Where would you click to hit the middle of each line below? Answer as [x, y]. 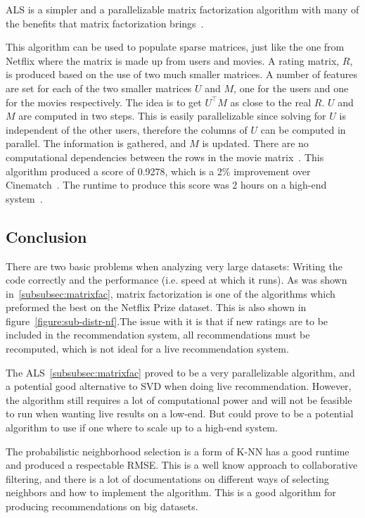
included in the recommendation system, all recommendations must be [158, 335]
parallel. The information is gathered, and [96, 143]
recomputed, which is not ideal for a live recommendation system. [147, 349]
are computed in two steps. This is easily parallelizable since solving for [172, 116]
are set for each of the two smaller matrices [99, 88]
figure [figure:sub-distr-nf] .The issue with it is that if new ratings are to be [167, 321]
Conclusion [46, 236]
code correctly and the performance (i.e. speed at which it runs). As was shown [177, 280]
